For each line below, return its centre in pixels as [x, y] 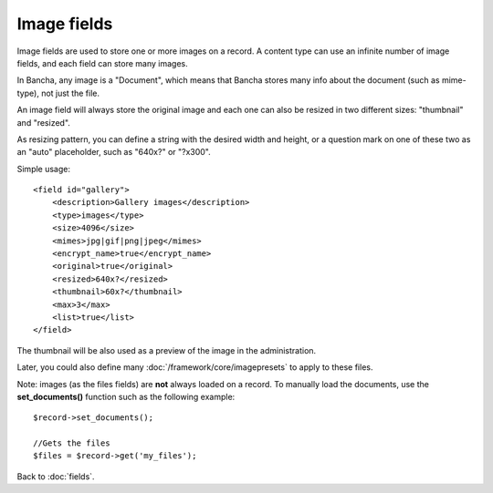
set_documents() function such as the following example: [126, 396]
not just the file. [71, 93]
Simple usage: [44, 169]
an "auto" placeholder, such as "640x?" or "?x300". [114, 152]
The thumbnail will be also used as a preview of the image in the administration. [167, 350]
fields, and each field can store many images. [102, 63]
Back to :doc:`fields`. [56, 476]
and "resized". [43, 122]
